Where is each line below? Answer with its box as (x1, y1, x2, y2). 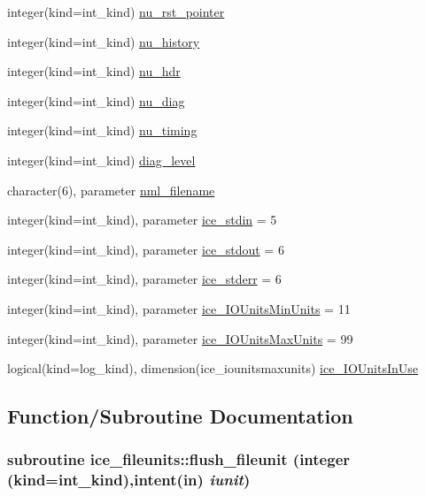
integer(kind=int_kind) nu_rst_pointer (7, 3, 225, 20)
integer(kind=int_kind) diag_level (7, 150, 196, 169)
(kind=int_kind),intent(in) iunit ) (7, 469, 251, 491)
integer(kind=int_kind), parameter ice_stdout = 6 (7, 240, 284, 258)
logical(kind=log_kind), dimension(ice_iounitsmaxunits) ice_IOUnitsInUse (7, 359, 419, 378)
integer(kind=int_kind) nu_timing (7, 121, 198, 140)
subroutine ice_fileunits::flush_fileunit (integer (7, 448, 351, 470)
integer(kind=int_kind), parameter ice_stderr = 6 (7, 270, 282, 288)
